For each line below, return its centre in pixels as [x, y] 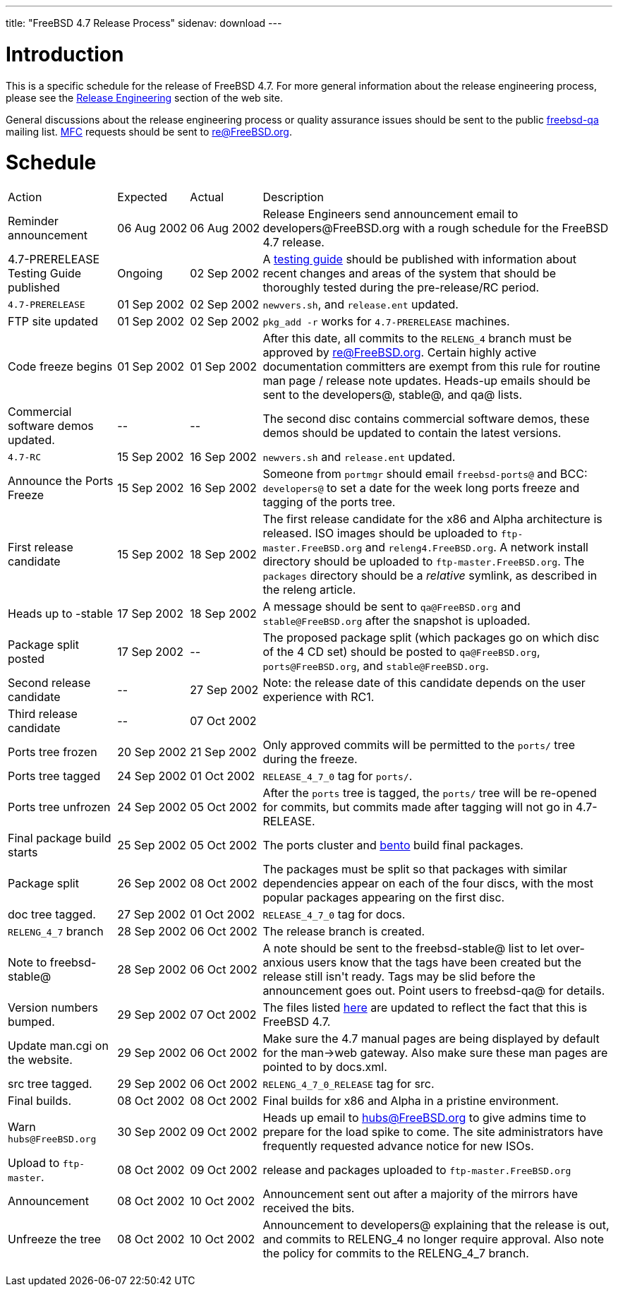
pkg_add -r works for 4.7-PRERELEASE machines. [386, 321]
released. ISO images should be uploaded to [380, 533]
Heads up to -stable [61, 614]
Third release [43, 714]
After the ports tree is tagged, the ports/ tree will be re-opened [430, 793]
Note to [28, 962]
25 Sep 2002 [152, 845]
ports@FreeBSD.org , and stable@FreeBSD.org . [376, 666]
